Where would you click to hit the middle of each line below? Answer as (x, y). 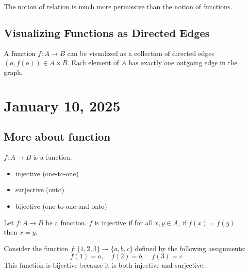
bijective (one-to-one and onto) (61, 206)
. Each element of (93, 63)
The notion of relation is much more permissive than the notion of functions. (118, 6)
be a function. (66, 222)
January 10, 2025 (62, 105)
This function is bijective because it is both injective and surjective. (105, 265)
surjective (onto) (40, 190)
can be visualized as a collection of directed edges (141, 53)
